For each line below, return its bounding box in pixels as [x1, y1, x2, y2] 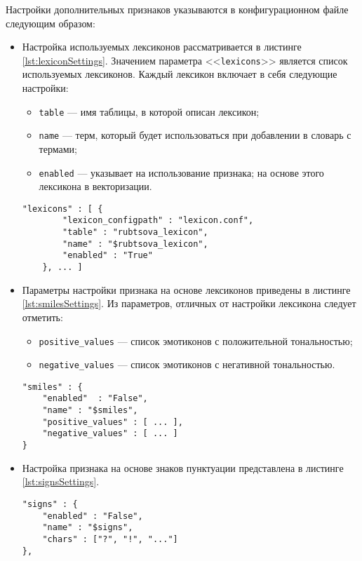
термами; [39, 141, 77, 156]
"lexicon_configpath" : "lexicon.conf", [62, 215, 254, 226]
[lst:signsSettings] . [22, 474, 100, 489]
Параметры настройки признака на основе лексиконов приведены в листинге [22, 282, 351, 297]
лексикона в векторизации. [39, 179, 152, 194]
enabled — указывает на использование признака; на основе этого [39, 165, 324, 180]
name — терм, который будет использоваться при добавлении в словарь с [39, 128, 351, 142]
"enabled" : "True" [62, 250, 153, 261]
